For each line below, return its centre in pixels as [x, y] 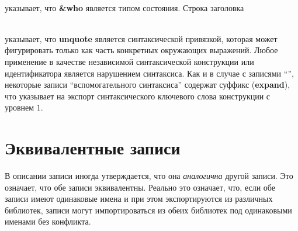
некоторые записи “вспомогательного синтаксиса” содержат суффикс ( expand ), [148, 85]
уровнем [20, 107]
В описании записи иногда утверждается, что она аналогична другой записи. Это [149, 176]
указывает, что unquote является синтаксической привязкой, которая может [141, 38]
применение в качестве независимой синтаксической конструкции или [129, 61]
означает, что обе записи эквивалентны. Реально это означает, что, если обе [140, 187]
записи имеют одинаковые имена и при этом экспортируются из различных [139, 199]
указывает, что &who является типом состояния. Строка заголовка [124, 7]
